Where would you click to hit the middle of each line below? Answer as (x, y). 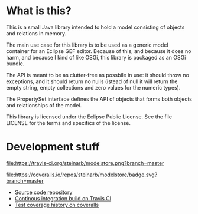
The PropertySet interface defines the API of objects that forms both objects (99, 99)
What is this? (39, 11)
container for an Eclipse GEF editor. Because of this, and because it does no (99, 51)
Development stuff (53, 147)
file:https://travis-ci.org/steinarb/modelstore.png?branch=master (85, 163)
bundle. (15, 64)
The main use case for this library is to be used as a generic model (87, 45)
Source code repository (43, 192)
